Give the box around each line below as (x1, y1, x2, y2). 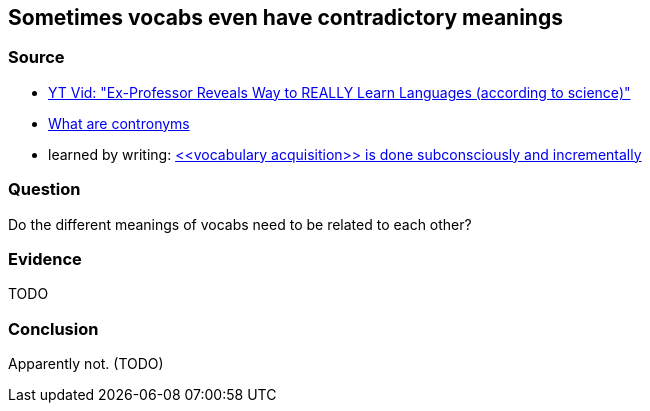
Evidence (8, 248, 82, 269)
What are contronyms (48, 114, 190, 132)
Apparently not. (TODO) (8, 355, 164, 373)
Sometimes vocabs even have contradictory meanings (8, 5, 563, 30)
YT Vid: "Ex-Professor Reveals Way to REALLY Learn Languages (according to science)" (48, 83, 631, 101)
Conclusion (8, 318, 99, 339)
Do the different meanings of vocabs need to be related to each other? (8, 215, 472, 233)
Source (8, 47, 65, 68)
